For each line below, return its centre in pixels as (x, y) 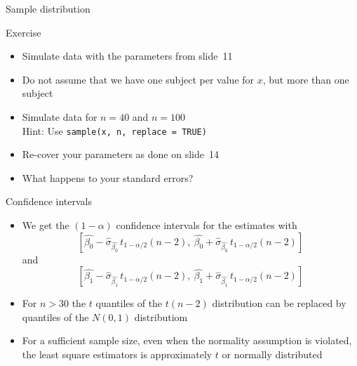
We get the (46, 225)
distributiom (161, 316)
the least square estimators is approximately (117, 354)
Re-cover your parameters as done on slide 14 (120, 154)
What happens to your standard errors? (108, 177)
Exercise (23, 32)
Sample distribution (48, 8)
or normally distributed (272, 354)
